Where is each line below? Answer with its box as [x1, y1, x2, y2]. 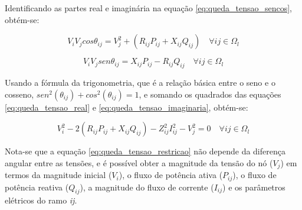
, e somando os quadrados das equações [139, 88, 281, 100]
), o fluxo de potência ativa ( [119, 169, 223, 181]
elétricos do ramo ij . [5, 194, 77, 206]
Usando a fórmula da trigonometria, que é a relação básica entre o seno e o [5, 76, 275, 88]
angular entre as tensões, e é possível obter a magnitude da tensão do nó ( [5, 156, 273, 169]
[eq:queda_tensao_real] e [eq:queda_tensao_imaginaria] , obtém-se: [5, 101, 248, 113]
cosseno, [5, 88, 34, 100]
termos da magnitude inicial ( [5, 169, 112, 181]
